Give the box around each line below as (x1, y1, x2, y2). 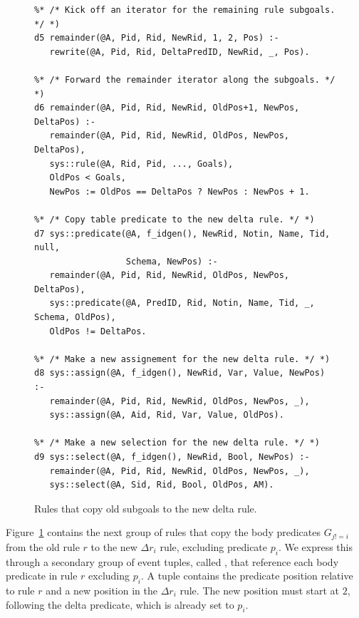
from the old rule (6, 539, 80, 554)
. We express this (278, 539, 353, 554)
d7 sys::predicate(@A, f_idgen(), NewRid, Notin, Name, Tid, (34, 228, 331, 239)
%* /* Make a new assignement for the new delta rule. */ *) (34, 354, 331, 364)
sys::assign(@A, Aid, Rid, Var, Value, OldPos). (49, 410, 284, 421)
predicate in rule (6, 568, 78, 583)
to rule (6, 583, 35, 598)
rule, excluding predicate (160, 539, 268, 554)
